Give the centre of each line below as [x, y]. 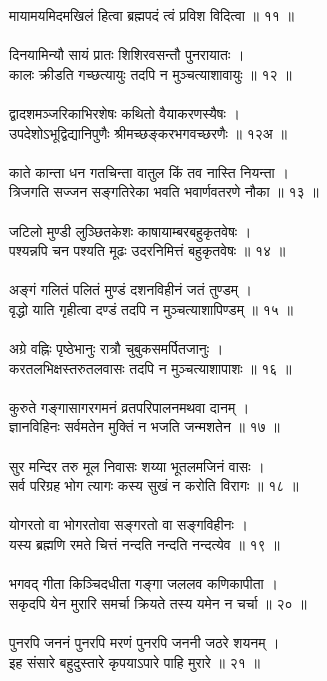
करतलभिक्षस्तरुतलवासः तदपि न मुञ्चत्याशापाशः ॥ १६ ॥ [150, 367]
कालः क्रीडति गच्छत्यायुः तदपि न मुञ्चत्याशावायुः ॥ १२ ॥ [150, 73]
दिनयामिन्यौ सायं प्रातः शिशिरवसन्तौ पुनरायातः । [127, 54]
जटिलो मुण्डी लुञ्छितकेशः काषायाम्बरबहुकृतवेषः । [130, 230]
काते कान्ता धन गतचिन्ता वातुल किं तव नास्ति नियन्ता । [149, 171]
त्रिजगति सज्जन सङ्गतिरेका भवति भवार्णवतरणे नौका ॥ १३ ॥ [164, 191]
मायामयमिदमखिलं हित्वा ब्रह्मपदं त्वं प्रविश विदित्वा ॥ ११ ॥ [151, 15]
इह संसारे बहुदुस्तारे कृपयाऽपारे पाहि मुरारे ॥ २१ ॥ [134, 661]
